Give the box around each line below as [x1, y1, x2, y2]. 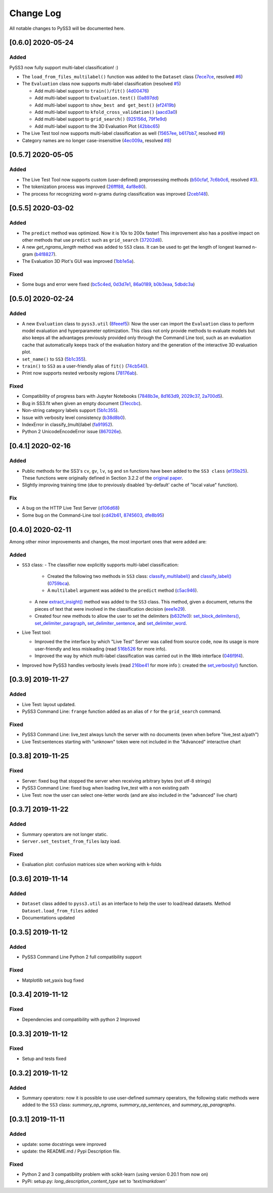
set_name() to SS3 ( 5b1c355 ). [22, 356, 87, 362]
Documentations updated [22, 915, 75, 921]
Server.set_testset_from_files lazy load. [22, 838, 121, 844]
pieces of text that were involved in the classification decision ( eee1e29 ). [34, 606, 187, 612]
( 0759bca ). [47, 580, 71, 586]
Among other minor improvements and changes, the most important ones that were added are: [9, 538, 207, 544]
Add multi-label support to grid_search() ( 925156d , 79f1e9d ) [34, 116, 167, 122]
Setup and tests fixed [22, 1056, 67, 1062]
